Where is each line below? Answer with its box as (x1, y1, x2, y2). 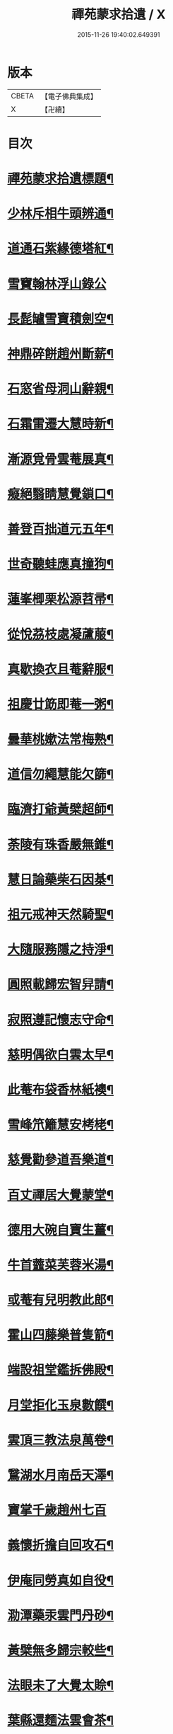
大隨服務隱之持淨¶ (7, 942, 114, 958)
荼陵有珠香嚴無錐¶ (7, 836, 114, 852)
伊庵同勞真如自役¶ (7, 1573, 114, 1588)
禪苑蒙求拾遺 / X (71, 6, 166, 23)
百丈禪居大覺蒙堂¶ (7, 1187, 114, 1203)
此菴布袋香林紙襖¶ (7, 1081, 114, 1097)
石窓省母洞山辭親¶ (7, 381, 114, 397)
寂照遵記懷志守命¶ (7, 1012, 114, 1027)
